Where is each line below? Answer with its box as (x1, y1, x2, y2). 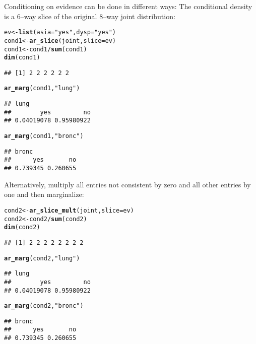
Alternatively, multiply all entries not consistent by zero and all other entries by (4, 179, 251, 189)
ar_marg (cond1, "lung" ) (4, 85, 80, 92)
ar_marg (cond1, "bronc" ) (4, 132, 84, 140)
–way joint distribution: (103, 11, 175, 21)
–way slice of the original (20, 11, 97, 21)
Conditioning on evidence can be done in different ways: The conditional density (4, 1, 252, 11)
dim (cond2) (4, 224, 40, 231)
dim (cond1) (4, 54, 40, 61)
